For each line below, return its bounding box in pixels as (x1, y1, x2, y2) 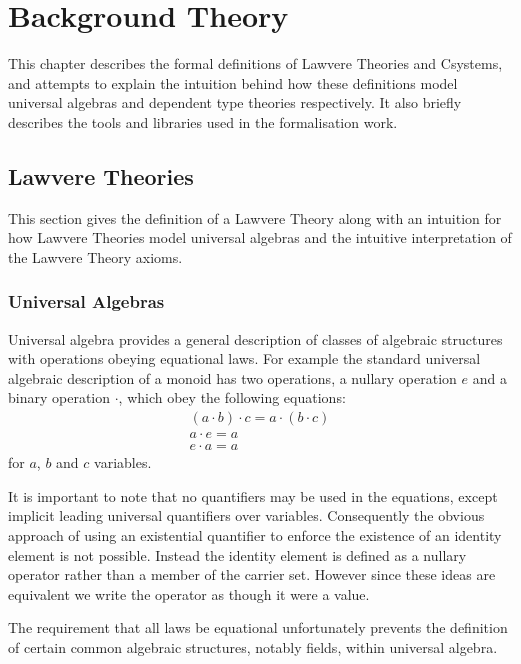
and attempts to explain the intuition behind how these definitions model (8, 72, 458, 93)
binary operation (8, 387, 111, 408)
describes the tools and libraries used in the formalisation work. (8, 111, 398, 132)
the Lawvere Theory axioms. (8, 246, 183, 267)
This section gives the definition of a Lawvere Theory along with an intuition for (8, 207, 502, 228)
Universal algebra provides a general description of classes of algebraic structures (8, 328, 503, 349)
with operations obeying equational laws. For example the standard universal (8, 348, 481, 369)
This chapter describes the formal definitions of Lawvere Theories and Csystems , (8, 53, 503, 74)
